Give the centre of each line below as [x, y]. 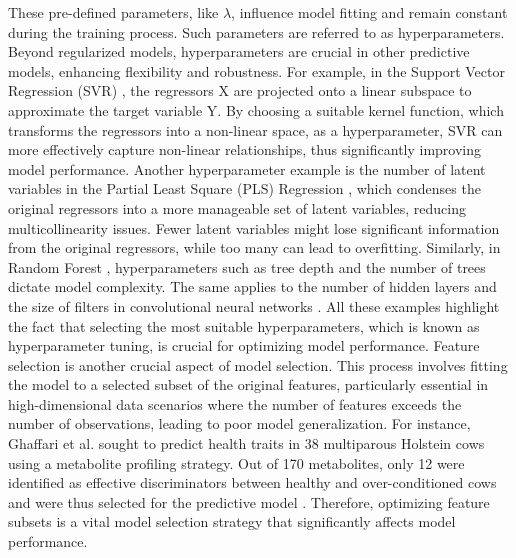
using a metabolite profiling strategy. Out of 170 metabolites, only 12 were [236, 462]
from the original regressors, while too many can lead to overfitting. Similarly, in [254, 247]
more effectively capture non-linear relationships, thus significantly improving [245, 149]
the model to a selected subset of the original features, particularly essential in [248, 384]
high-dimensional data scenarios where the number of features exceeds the [235, 403]
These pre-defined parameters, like [113, 12]
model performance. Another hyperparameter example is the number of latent [247, 168]
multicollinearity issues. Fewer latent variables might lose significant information [254, 227]
